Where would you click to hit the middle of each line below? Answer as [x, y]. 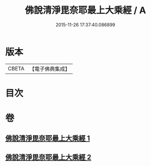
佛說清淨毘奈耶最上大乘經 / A [85, 10]
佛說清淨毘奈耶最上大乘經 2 [48, 157]
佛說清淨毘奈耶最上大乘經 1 [48, 138]
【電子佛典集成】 [50, 69]
